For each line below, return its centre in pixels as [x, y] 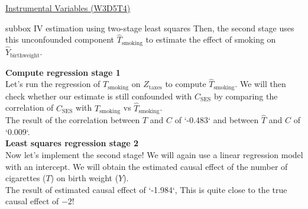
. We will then [260, 84]
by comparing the [246, 96]
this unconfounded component [60, 39]
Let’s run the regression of [53, 84]
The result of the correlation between [73, 120]
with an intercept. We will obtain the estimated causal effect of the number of [147, 166]
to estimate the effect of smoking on [211, 39]
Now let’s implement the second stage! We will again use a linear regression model [154, 155]
